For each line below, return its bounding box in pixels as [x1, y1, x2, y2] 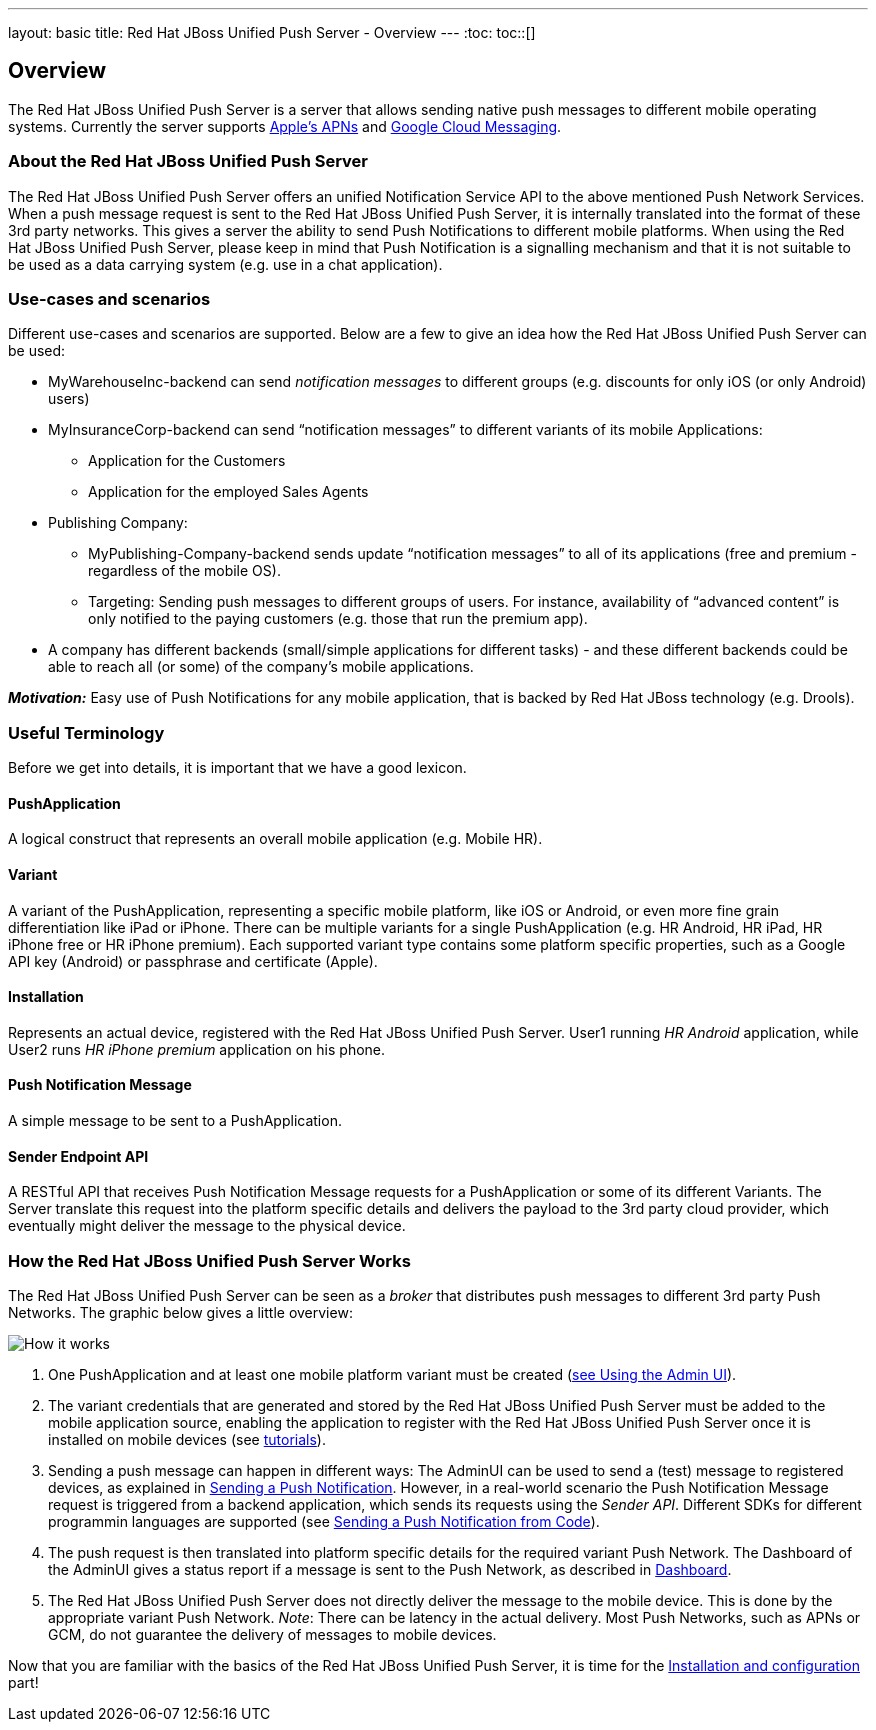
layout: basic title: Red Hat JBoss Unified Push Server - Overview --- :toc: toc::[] [8, 24, 536, 41]
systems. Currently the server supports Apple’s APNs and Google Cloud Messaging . [8, 117, 562, 135]
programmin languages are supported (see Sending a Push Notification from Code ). [48, 1512, 600, 1530]
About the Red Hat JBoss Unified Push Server [8, 151, 369, 172]
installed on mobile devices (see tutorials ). [48, 1430, 326, 1448]
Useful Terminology [8, 722, 165, 743]
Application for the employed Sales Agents [88, 483, 369, 501]
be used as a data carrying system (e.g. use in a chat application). [8, 255, 443, 273]
